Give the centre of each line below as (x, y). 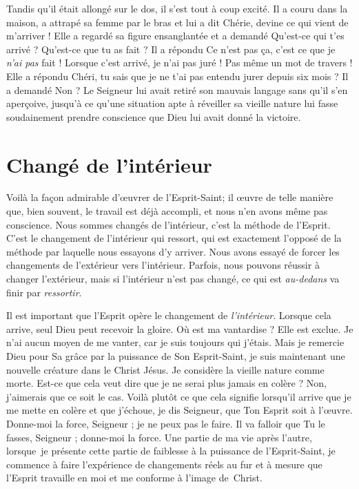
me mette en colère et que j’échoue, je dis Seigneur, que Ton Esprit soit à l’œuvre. (179, 410)
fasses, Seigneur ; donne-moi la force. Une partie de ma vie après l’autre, (159, 437)
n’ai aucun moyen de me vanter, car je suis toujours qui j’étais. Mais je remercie (175, 342)
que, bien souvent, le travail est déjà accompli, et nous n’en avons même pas (167, 211)
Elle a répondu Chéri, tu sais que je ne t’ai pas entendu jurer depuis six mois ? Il (177, 76)
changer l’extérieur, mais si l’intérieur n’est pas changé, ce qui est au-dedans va (173, 279)
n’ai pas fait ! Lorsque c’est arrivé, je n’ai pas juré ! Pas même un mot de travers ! (179, 63)
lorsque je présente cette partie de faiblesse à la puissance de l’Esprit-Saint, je (171, 451)
